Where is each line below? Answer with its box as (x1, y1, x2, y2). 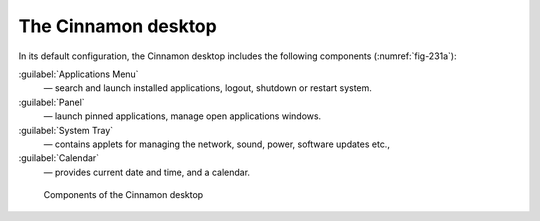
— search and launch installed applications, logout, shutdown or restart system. (43, 82, 372, 94)
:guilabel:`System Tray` (18, 124, 114, 136)
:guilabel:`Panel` (18, 96, 85, 108)
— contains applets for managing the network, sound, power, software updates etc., (43, 138, 390, 150)
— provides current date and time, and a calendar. (43, 166, 250, 178)
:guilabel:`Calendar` (18, 152, 100, 164)
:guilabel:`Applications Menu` (18, 68, 139, 80)
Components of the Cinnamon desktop (43, 189, 204, 201)
